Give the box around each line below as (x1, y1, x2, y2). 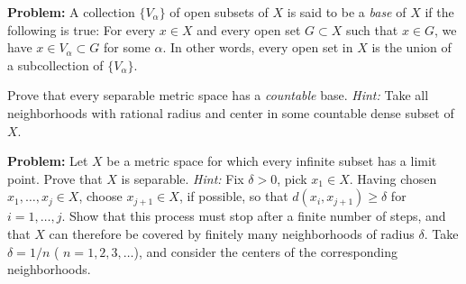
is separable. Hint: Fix (121, 169, 244, 188)
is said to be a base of (287, 3, 407, 21)
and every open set (196, 20, 301, 39)
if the (425, 3, 454, 21)
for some (103, 38, 151, 57)
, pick (277, 169, 307, 188)
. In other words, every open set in (162, 38, 353, 57)
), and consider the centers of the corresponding (133, 242, 397, 261)
